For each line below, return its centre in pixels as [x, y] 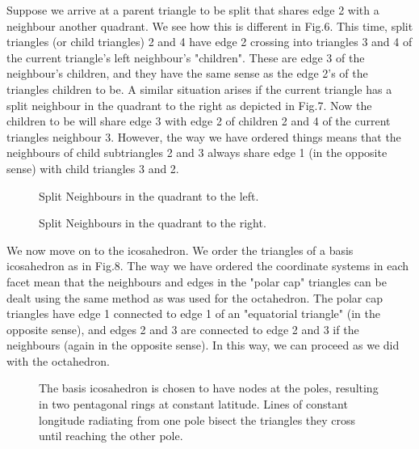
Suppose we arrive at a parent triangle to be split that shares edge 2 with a [193, 10]
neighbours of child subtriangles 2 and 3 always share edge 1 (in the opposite [197, 152]
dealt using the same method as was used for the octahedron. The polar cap [195, 297]
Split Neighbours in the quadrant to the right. [153, 223]
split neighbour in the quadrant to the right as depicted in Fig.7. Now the [189, 105]
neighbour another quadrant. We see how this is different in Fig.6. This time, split [210, 25]
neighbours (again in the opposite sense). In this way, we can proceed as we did [203, 345]
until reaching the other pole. [111, 436]
